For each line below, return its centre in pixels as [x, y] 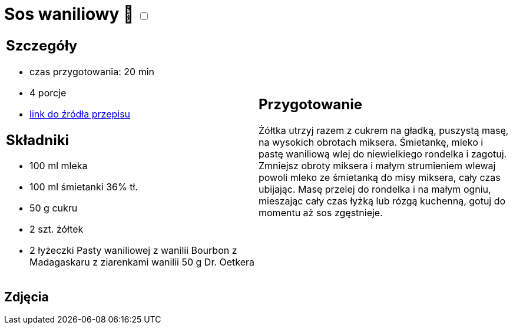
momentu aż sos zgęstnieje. [321, 213]
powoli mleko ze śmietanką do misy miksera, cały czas [380, 178]
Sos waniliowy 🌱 [69, 14]
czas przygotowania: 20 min [92, 71]
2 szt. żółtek [57, 229]
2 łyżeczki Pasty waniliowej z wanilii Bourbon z [133, 251]
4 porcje [48, 93]
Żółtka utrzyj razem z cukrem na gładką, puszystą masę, [384, 131]
